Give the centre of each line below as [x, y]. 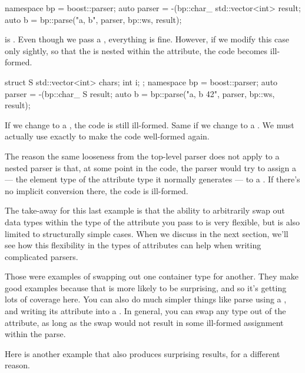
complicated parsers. [42, 256]
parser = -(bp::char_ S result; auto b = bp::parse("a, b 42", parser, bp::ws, [140, 93]
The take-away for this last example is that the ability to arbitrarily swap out [145, 210]
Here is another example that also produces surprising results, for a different [142, 353]
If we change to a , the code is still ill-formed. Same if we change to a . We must [150, 124]
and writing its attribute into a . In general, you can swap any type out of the [145, 311]
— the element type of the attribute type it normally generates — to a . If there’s [152, 179]
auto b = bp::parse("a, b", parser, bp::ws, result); [93, 19]
